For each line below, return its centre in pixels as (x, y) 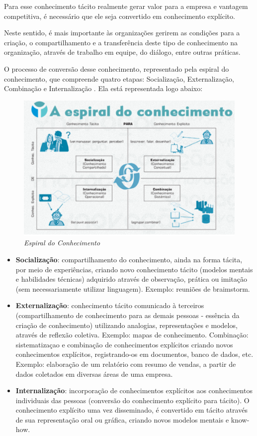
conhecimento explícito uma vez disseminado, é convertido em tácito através (131, 410)
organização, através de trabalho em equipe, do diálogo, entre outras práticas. (122, 52)
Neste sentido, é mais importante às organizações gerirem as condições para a (122, 33)
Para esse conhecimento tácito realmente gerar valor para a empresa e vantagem (126, 6)
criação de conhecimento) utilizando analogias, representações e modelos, (127, 325)
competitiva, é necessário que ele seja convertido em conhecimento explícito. (120, 16)
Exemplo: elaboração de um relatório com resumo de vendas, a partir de (126, 364)
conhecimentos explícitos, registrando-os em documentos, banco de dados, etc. (134, 354)
